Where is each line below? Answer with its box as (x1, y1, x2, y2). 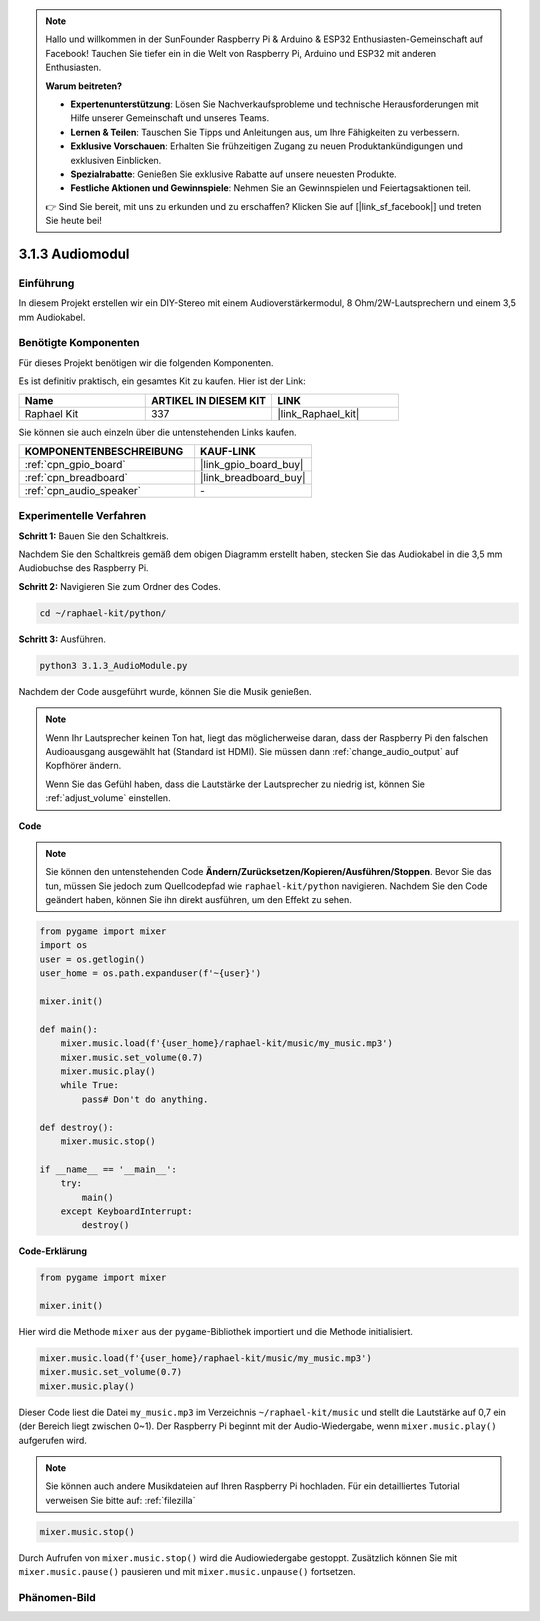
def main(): (39, 1023, 99, 1035)
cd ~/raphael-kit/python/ (39, 607, 167, 619)
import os (39, 940, 88, 951)
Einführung (18, 276, 75, 290)
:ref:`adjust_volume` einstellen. (45, 792, 171, 804)
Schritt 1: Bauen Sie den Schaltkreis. (18, 530, 169, 542)
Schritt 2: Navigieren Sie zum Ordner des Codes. (18, 580, 222, 592)
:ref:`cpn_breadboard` (24, 470, 129, 484)
